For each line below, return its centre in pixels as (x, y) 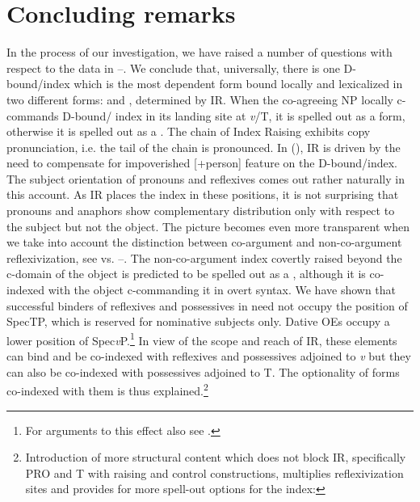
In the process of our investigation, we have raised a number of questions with (199, 52)
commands (33, 115)
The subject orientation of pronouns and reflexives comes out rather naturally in (206, 178)
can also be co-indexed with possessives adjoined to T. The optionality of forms (203, 371)
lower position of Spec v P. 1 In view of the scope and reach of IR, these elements (202, 339)
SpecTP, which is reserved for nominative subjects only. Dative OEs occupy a (198, 321)
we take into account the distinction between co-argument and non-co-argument (204, 242)
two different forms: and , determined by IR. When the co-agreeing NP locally (200, 99)
